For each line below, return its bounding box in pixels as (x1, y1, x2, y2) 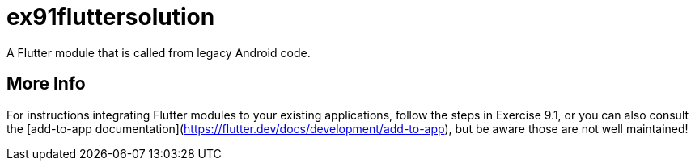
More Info (6, 73, 86, 94)
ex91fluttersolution (6, 3, 215, 31)
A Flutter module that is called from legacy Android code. (6, 45, 311, 60)
